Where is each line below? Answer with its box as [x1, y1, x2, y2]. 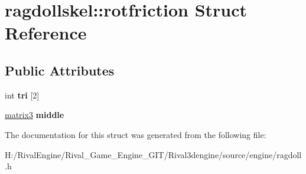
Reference [5, 21, 87, 45]
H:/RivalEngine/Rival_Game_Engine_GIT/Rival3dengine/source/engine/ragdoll [5, 148, 302, 160]
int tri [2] [5, 88, 40, 101]
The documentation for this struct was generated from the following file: [5, 128, 266, 140]
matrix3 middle [5, 109, 64, 121]
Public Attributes [5, 61, 115, 79]
